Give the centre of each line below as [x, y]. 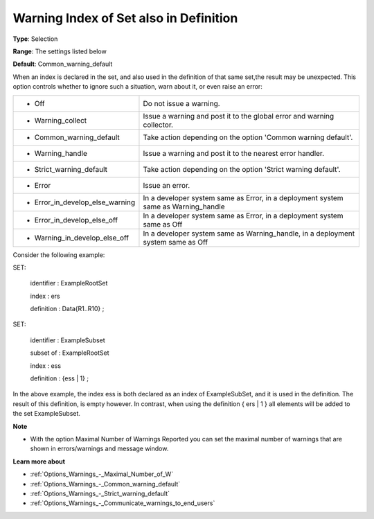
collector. [158, 125]
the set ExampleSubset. [47, 414]
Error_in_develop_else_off [76, 220]
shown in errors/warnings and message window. [99, 449]
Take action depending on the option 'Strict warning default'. [242, 169]
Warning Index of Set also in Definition [125, 18]
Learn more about [39, 461]
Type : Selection [35, 39]
